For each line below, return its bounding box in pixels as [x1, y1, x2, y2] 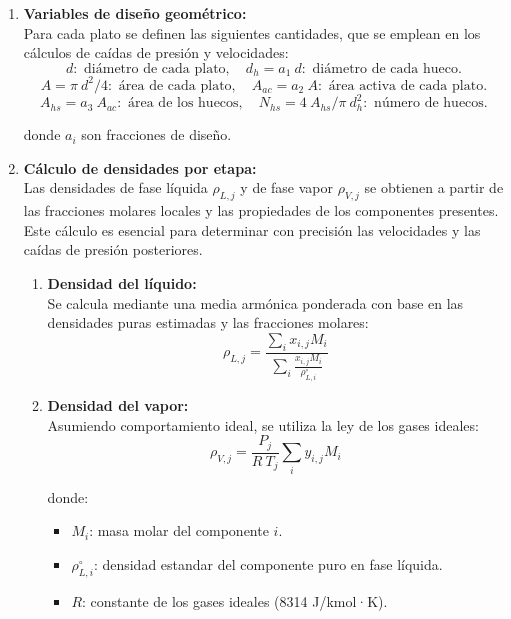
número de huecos [374, 96, 484, 111]
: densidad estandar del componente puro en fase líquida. [93, 553, 443, 574]
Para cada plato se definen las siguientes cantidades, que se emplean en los [23, 22, 481, 43]
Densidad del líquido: [47, 273, 197, 293]
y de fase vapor [240, 177, 333, 198]
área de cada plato [118, 78, 232, 93]
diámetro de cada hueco [312, 61, 459, 76]
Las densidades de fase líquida [23, 177, 208, 198]
